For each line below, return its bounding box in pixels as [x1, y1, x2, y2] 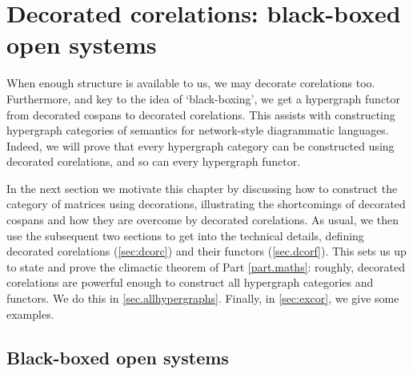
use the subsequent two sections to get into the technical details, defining [6, 227, 364, 243]
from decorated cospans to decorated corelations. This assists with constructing [6, 106, 395, 123]
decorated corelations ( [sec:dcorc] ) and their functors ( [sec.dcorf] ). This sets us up [6, 243, 407, 259]
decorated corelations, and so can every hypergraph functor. [6, 153, 301, 170]
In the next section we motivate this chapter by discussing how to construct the [6, 179, 398, 196]
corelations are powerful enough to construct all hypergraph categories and [6, 274, 374, 291]
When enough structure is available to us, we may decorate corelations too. [6, 74, 375, 91]
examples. [6, 305, 54, 322]
